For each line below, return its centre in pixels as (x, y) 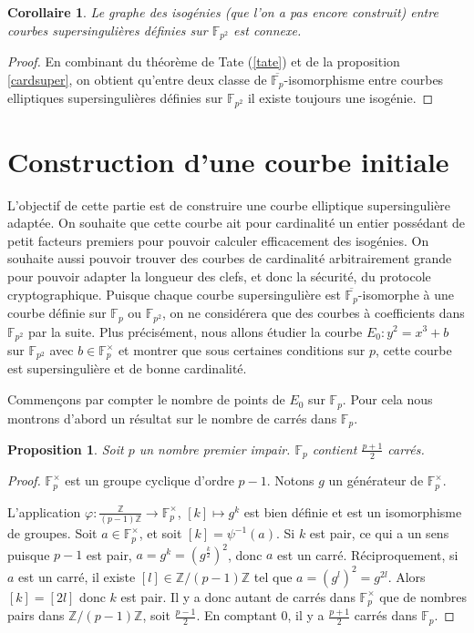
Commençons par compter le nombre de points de (146, 399)
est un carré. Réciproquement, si (368, 554)
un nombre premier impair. (215, 449)
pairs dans (36, 615)
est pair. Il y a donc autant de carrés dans (238, 596)
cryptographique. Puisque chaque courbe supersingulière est (174, 294)
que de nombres (423, 596)
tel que (273, 576)
